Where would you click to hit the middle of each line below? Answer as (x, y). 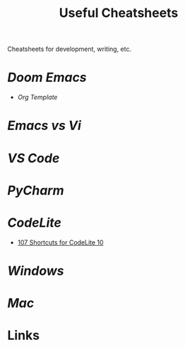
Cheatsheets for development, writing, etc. (70, 49)
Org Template (37, 98)
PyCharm (36, 190)
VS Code (34, 158)
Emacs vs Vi (44, 126)
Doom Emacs (47, 77)
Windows (36, 271)
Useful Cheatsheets (119, 13)
